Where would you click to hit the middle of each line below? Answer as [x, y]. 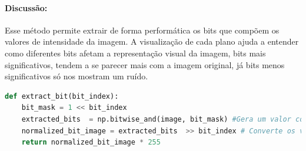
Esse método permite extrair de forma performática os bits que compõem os [142, 30]
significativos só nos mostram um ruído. [76, 76]
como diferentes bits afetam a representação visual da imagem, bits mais [135, 53]
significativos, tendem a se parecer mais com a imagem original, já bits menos [145, 64]
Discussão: [26, 7]
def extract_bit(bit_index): [62, 96]
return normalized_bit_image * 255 [91, 142]
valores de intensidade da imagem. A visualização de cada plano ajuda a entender [152, 41]
